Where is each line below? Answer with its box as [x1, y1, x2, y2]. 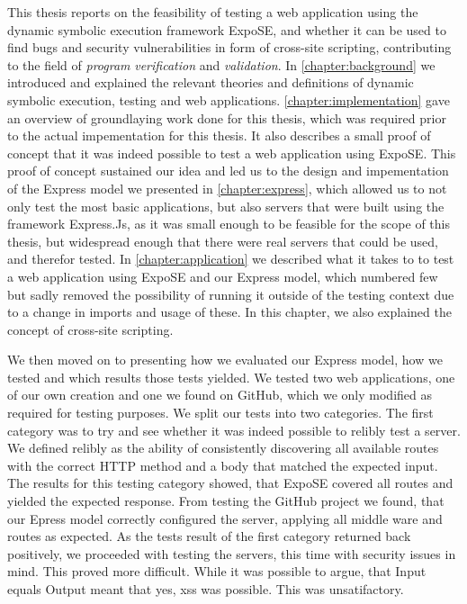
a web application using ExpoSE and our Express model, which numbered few [7, 266, 438, 285]
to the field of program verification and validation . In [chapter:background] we [7, 55, 436, 74]
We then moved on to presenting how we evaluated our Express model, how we [7, 350, 443, 369]
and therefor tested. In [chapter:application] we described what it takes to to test [7, 249, 454, 268]
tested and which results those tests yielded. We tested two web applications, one [7, 367, 455, 386]
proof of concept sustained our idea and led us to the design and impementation [7, 161, 449, 180]
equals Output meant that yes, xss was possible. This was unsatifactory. [7, 580, 404, 598]
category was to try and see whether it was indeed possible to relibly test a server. [7, 420, 461, 439]
